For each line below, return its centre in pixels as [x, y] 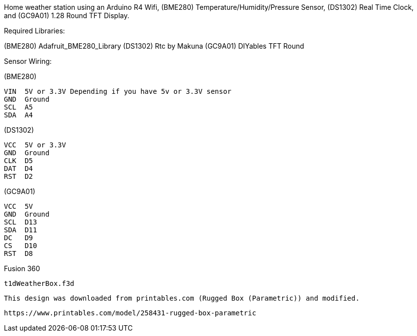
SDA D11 [21, 230]
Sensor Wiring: [28, 61]
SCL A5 [19, 107]
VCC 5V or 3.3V [35, 145]
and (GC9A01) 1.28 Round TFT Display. [67, 15]
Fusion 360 [22, 268]
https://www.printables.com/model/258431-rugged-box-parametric [130, 313]
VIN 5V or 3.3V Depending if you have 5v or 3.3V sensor [118, 91]
